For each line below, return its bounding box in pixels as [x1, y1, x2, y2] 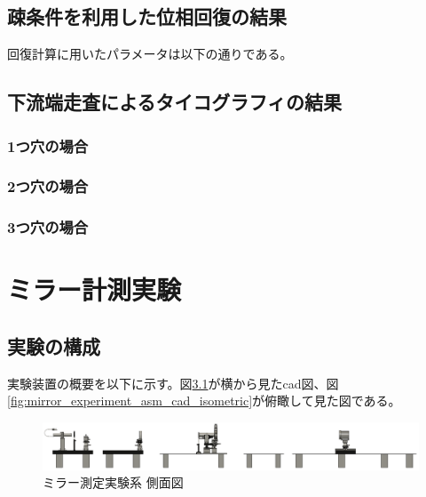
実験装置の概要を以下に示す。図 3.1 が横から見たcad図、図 [7, 373, 339, 392]
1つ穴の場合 [7, 134, 89, 156]
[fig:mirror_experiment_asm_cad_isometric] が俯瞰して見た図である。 [7, 391, 401, 410]
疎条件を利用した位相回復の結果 [7, 3, 287, 30]
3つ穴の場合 [7, 216, 89, 238]
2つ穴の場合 [7, 175, 89, 197]
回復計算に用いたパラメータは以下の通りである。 [7, 44, 293, 63]
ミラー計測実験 [7, 271, 182, 308]
